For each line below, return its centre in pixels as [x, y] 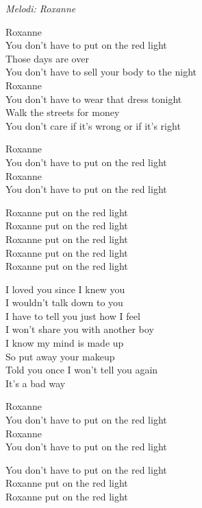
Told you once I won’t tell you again [82, 370]
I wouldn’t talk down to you [64, 302]
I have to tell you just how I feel [73, 315]
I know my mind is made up [65, 343]
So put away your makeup [60, 356]
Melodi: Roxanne [41, 8]
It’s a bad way [36, 383]
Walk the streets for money [63, 112]
